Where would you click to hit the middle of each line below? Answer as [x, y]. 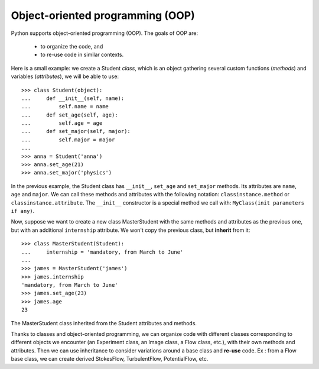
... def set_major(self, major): [76, 131]
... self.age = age [62, 123]
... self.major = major [68, 140]
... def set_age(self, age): [70, 115]
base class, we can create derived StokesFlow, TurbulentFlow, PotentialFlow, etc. [110, 359]
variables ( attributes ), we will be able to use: [65, 76]
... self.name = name [65, 107]
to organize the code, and [72, 46]
